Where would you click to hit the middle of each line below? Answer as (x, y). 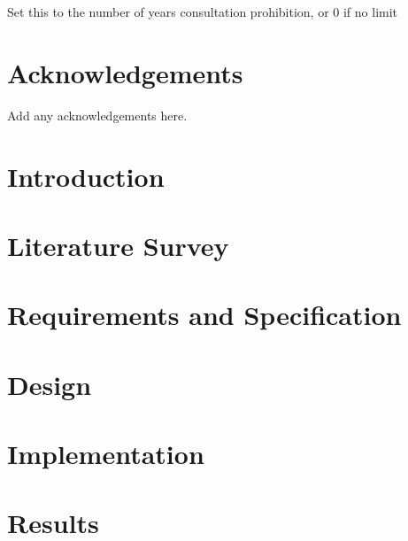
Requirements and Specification (204, 315)
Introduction (86, 176)
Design (50, 384)
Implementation (106, 453)
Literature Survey (118, 245)
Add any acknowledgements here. (97, 115)
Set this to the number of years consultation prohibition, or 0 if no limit (203, 12)
